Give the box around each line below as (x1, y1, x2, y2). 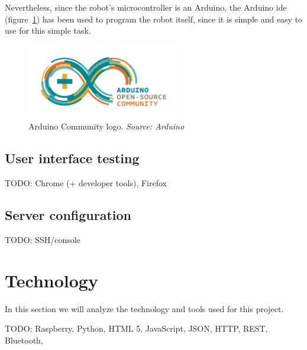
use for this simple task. (5, 24, 91, 37)
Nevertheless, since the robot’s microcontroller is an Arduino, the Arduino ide (5, 1, 287, 13)
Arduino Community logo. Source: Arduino (28, 120, 185, 132)
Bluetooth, (5, 333, 43, 346)
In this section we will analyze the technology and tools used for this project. (5, 302, 284, 315)
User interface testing (5, 149, 140, 167)
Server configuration (5, 206, 131, 224)
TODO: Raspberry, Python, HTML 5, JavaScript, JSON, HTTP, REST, (5, 322, 268, 335)
